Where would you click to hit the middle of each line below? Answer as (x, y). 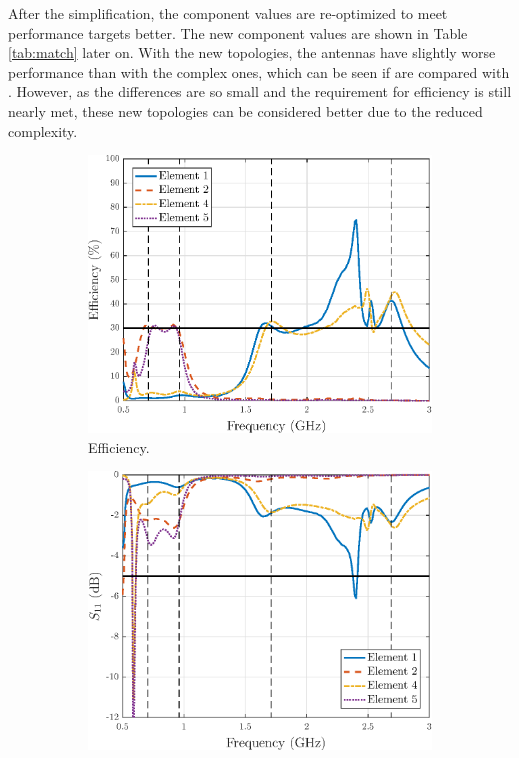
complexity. (43, 130)
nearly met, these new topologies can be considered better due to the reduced (245, 110)
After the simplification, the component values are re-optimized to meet (228, 13)
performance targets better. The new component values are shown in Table (238, 32)
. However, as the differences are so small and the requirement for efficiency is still (260, 91)
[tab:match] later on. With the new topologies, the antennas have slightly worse (252, 52)
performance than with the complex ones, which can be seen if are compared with (259, 71)
